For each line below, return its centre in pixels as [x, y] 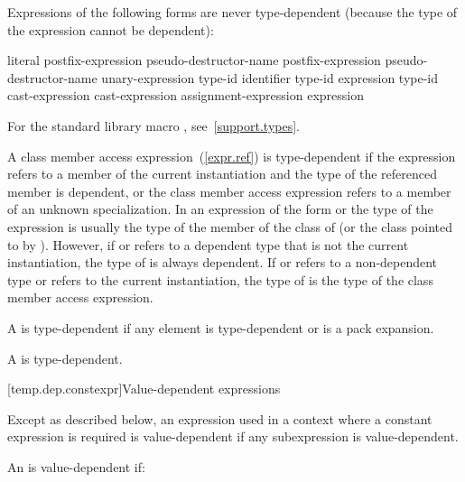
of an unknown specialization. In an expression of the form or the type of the [220, 209]
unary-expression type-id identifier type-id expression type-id [270, 77]
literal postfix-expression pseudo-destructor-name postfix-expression [194, 60]
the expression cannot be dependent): [111, 29]
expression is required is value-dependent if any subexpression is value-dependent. [233, 436]
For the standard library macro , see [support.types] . [153, 125]
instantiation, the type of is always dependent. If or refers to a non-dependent [223, 262]
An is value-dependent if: [76, 466]
